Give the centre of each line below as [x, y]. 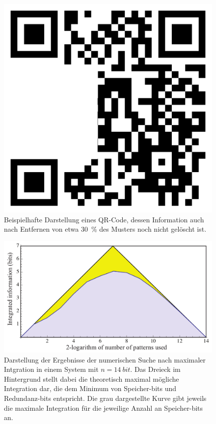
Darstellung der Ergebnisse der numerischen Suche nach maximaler [105, 359]
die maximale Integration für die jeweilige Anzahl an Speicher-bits [104, 408]
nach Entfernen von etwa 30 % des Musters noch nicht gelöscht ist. [105, 229]
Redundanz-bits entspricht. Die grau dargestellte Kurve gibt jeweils [105, 398]
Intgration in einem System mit [51, 369]
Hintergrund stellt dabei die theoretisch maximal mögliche [92, 379]
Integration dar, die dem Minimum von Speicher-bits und [90, 388]
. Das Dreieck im [155, 369]
